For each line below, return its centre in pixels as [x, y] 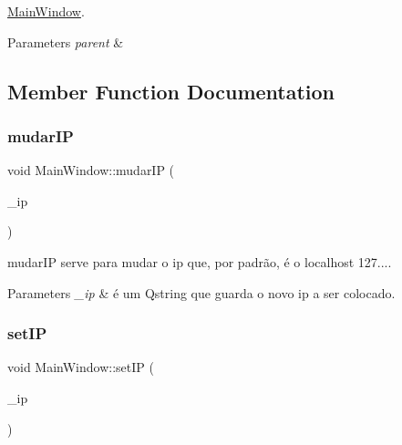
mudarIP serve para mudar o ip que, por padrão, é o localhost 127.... [200, 261]
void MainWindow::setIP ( [81, 367]
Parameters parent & [66, 41]
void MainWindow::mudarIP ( [91, 170]
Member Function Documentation [171, 91]
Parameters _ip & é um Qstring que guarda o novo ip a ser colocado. [201, 292]
